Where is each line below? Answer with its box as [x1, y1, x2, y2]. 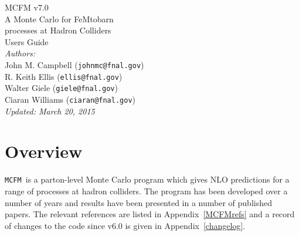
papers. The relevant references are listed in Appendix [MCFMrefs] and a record [5, 208, 295, 220]
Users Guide [5, 35, 49, 48]
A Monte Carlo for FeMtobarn [5, 12, 114, 25]
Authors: [5, 47, 36, 59]
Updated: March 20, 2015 [5, 104, 95, 117]
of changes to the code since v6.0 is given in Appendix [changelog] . [5, 219, 246, 231]
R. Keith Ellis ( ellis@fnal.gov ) [5, 70, 123, 82]
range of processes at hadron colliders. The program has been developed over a [5, 184, 288, 197]
